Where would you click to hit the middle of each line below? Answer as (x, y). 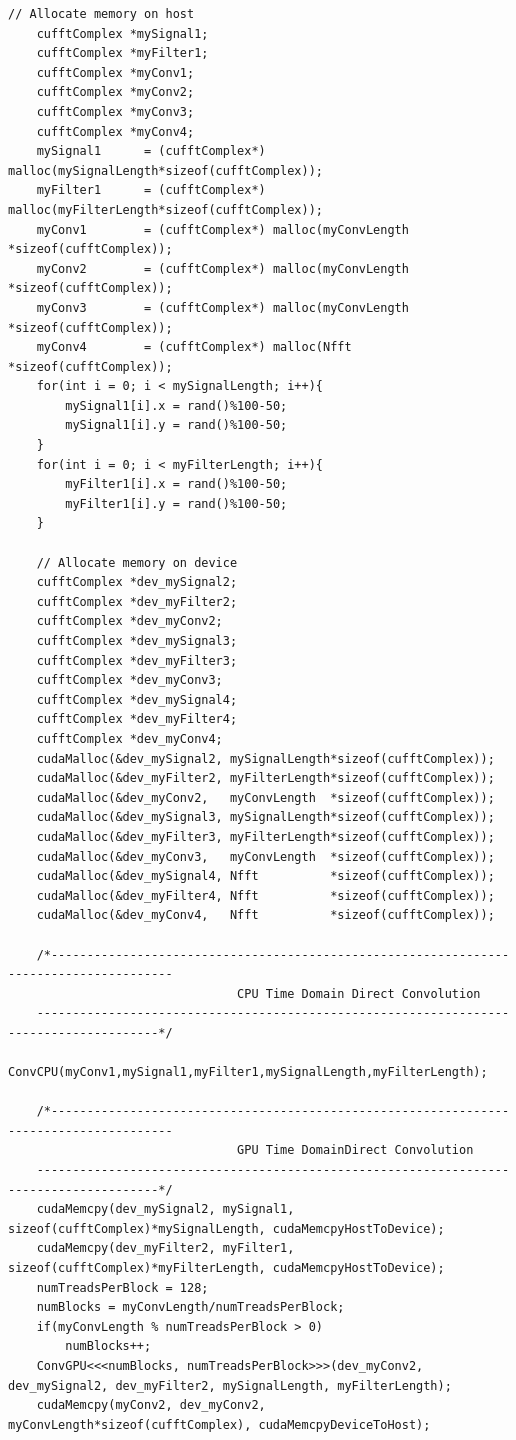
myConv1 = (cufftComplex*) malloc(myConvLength (222, 229)
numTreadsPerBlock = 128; (122, 1287)
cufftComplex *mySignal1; (122, 33)
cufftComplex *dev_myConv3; (129, 680)
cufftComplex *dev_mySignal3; (137, 641)
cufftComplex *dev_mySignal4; (137, 699)
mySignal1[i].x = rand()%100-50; (176, 405)
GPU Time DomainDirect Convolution (355, 1150)
